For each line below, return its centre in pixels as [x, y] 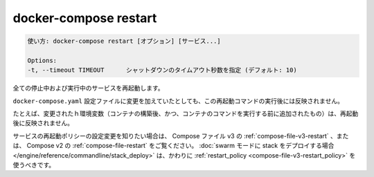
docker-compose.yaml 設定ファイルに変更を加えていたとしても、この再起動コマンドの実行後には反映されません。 [178, 101]
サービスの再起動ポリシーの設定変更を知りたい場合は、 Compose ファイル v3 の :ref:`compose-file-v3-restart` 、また [181, 136]
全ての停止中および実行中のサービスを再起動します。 [88, 88]
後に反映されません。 [43, 123]
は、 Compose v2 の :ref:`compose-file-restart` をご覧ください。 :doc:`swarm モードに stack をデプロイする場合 [173, 146]
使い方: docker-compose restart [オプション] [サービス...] [124, 41]
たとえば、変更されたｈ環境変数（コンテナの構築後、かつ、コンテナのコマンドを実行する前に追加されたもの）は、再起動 [186, 113]
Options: [42, 60]
